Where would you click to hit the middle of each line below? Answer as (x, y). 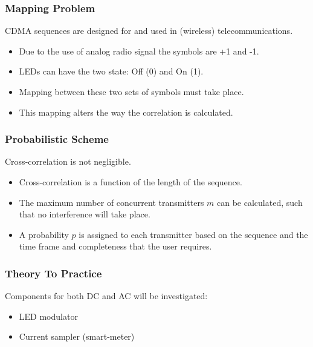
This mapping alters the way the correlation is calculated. (126, 112)
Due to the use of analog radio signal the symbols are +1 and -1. (139, 51)
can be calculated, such (260, 202)
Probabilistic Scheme (57, 139)
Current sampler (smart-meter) (77, 336)
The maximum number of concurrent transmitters (111, 202)
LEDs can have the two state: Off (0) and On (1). (111, 71)
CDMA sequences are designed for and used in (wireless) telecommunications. (149, 31)
